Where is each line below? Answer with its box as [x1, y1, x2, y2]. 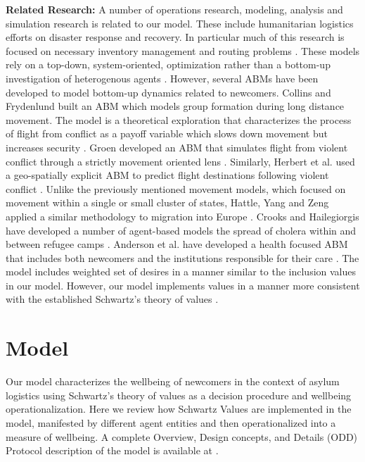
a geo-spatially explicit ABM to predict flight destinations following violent [6, 168, 329, 182]
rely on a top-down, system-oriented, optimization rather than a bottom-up [6, 57, 331, 72]
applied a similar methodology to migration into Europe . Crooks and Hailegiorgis [6, 208, 359, 223]
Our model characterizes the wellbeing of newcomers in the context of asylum [6, 374, 340, 389]
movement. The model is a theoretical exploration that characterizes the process [6, 112, 352, 127]
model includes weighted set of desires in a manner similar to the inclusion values [6, 264, 357, 279]
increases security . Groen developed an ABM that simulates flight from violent [6, 139, 348, 154]
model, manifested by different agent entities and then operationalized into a [6, 415, 336, 430]
